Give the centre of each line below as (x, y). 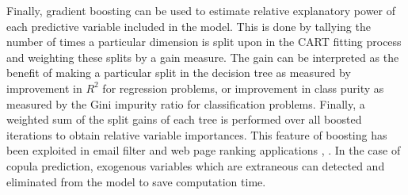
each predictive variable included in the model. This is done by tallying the (189, 26)
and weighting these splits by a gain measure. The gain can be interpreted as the (203, 57)
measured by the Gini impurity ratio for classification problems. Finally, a (186, 103)
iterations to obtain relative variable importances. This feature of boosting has (197, 134)
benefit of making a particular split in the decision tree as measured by (179, 73)
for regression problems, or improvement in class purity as (243, 88)
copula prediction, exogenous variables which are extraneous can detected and (196, 165)
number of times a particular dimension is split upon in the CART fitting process (204, 42)
